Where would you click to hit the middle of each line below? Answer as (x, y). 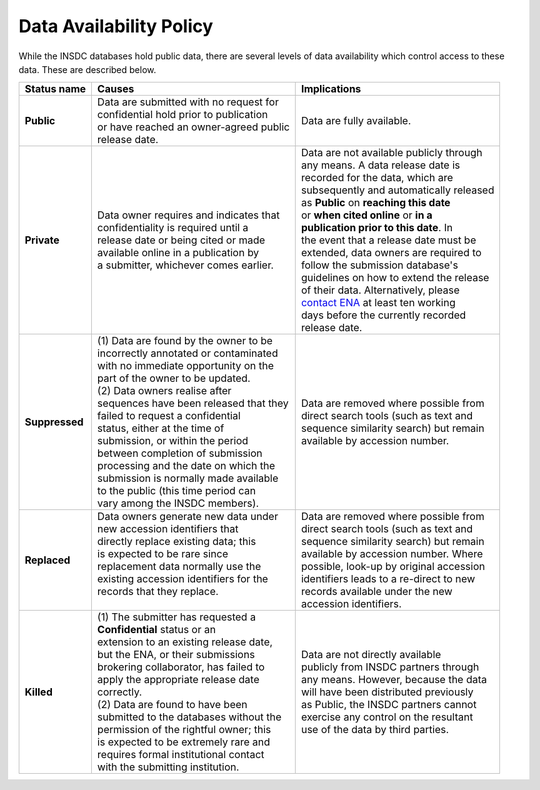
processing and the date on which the (186, 466)
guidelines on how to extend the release (395, 278)
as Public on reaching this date (375, 203)
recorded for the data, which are (377, 178)
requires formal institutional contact (180, 755)
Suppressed (54, 422)
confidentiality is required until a (172, 228)
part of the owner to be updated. (173, 378)
